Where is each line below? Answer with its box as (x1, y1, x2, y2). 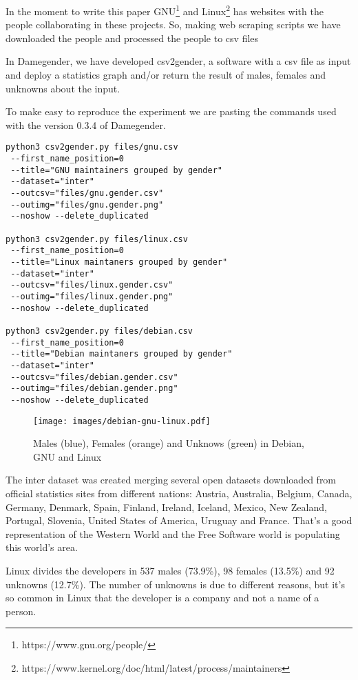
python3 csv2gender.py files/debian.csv (6, 326, 193, 336)
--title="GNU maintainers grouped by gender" (10, 165, 222, 175)
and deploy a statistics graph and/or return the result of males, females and (6, 68, 326, 82)
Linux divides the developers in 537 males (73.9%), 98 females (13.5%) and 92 (6, 563, 335, 577)
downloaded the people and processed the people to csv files (6, 30, 259, 45)
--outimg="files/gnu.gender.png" (10, 199, 164, 210)
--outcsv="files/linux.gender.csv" (10, 280, 173, 290)
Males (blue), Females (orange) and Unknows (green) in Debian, (33, 436, 304, 450)
